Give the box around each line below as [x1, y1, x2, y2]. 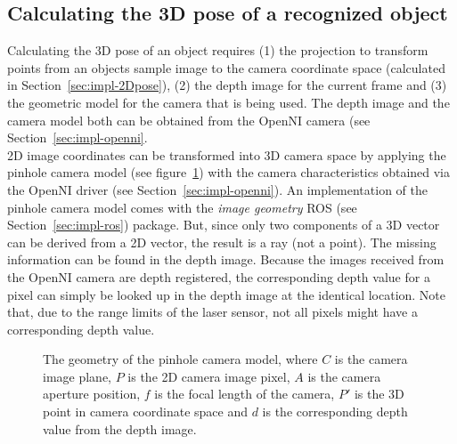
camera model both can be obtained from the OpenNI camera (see [7, 110, 371, 129]
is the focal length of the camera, [154, 384, 335, 403]
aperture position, [43, 384, 141, 403]
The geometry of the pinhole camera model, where [43, 350, 318, 368]
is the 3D [354, 384, 404, 403]
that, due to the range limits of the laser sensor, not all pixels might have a [7, 303, 418, 321]
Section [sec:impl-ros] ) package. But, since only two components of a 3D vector [7, 215, 440, 234]
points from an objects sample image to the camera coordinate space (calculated [7, 58, 445, 77]
